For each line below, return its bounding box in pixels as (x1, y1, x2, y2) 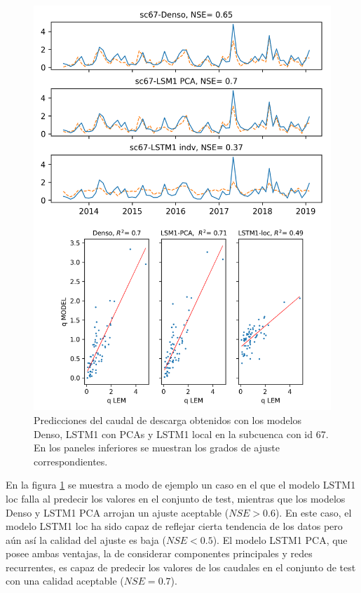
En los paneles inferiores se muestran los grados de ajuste (34, 440, 280, 455)
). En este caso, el (275, 505, 352, 519)
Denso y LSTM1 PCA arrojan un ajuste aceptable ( (6, 505, 229, 519)
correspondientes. (34, 454, 108, 468)
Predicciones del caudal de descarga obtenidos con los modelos (34, 412, 302, 427)
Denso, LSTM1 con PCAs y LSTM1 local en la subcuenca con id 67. (34, 426, 329, 441)
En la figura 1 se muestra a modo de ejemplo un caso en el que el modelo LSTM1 (6, 477, 356, 492)
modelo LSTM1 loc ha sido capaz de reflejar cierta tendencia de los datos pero (6, 519, 343, 533)
